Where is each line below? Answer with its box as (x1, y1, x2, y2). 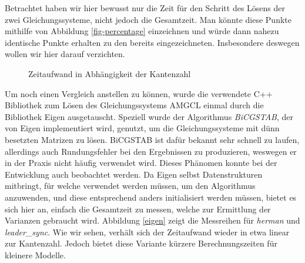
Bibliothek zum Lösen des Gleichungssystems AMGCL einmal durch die (5, 99, 264, 111)
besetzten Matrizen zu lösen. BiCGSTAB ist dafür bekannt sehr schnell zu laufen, (5, 133, 300, 145)
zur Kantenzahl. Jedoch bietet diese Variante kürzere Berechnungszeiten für (5, 237, 277, 249)
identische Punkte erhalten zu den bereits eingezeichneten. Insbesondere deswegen (5, 36, 300, 48)
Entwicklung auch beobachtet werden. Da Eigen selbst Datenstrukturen (5, 168, 263, 180)
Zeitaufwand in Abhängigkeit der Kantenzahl (28, 67, 191, 79)
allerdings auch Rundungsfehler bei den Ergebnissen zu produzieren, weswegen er (5, 145, 297, 157)
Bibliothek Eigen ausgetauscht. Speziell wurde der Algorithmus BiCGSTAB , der (5, 110, 293, 122)
